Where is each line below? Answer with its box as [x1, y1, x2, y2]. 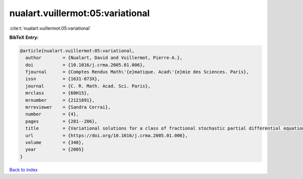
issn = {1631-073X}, [25, 76, 100, 82]
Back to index [9, 166, 38, 172]
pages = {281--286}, [25, 118, 98, 124]
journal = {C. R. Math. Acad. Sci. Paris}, [25, 83, 151, 89]
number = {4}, [25, 111, 79, 117]
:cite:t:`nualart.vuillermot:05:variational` [9, 25, 91, 31]
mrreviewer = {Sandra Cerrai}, [25, 104, 111, 110]
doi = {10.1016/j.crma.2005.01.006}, [25, 62, 145, 68]
